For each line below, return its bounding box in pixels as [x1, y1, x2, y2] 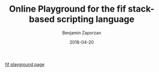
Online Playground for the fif [9, 3, 126, 15]
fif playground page [5, 61, 45, 67]
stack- [128, 3, 155, 15]
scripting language [56, 14, 135, 25]
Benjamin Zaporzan [62, 30, 101, 36]
